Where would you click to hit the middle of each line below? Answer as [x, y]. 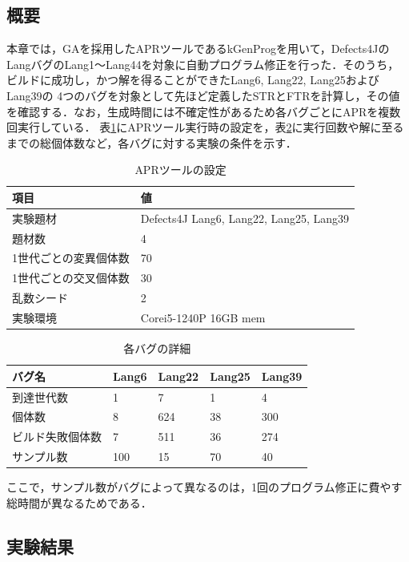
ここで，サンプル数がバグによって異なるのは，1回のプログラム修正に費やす [204, 487]
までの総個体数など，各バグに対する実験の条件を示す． [152, 142]
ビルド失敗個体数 [57, 437]
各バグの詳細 [157, 348]
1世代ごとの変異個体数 [71, 258]
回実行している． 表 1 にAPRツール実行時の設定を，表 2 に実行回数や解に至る [205, 127]
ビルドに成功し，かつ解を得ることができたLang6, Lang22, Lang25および [193, 80]
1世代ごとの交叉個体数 [71, 278]
